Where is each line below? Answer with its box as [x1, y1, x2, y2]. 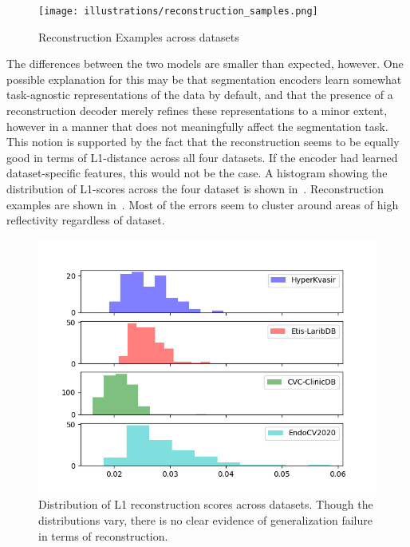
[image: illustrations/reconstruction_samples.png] [38, 6, 318, 17]
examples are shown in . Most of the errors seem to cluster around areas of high [6, 196, 399, 212]
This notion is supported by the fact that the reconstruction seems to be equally [6, 133, 400, 150]
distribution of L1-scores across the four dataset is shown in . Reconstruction [6, 180, 384, 196]
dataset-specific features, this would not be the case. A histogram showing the [6, 164, 388, 181]
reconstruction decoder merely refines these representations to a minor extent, [6, 102, 388, 119]
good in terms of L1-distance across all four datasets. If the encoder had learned [6, 149, 398, 165]
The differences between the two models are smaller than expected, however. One [6, 55, 404, 72]
